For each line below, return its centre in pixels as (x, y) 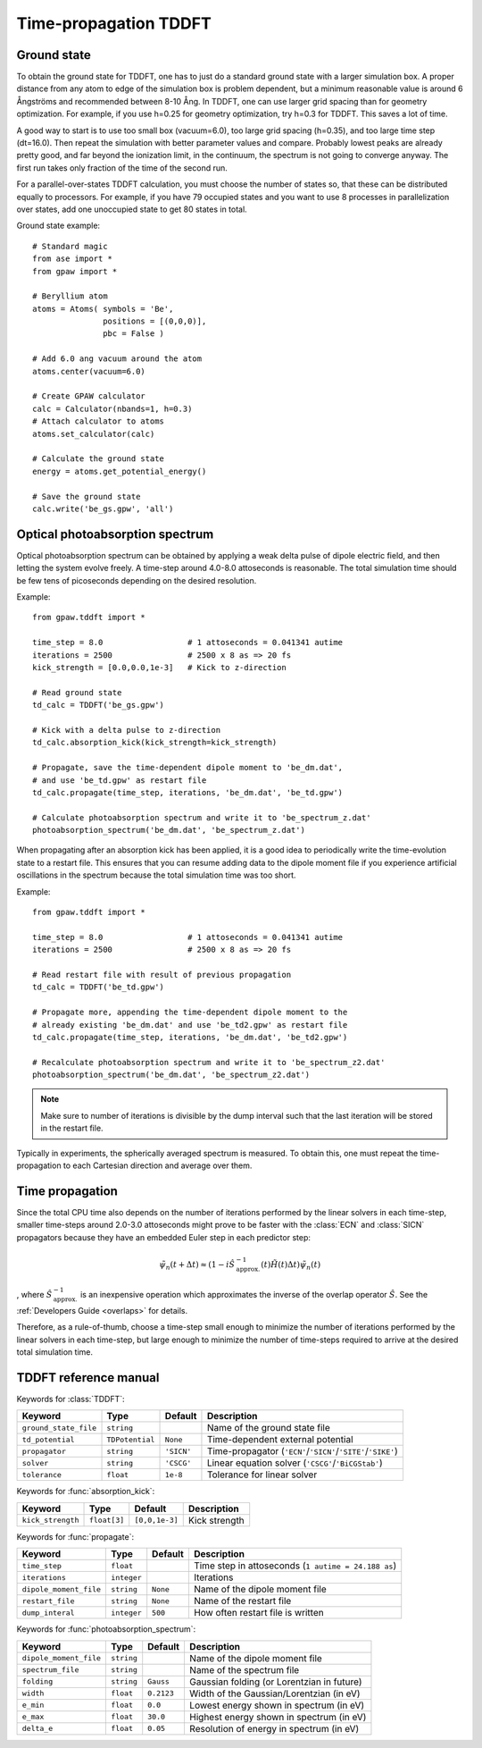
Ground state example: (58, 226)
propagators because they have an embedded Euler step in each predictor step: (164, 1237)
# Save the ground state (87, 496)
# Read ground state (77, 692)
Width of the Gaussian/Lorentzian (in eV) (274, 1693)
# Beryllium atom (70, 296)
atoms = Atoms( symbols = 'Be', (103, 309)
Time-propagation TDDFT (114, 23)
